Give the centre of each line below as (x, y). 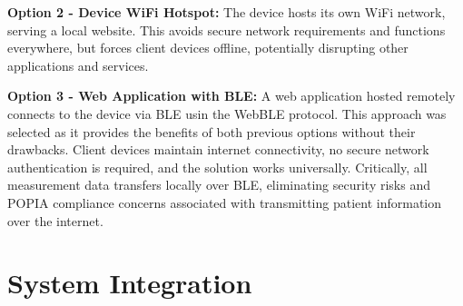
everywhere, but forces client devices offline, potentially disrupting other (208, 48)
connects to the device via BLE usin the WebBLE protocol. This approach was (227, 113)
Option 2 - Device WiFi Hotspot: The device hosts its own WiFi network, (227, 12)
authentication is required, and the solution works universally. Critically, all (217, 167)
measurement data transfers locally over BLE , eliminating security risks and (219, 185)
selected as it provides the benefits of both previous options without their (212, 131)
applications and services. (78, 65)
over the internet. (55, 220)
